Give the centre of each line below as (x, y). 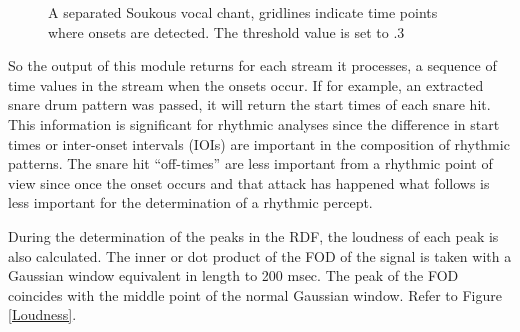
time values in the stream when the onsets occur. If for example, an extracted (246, 84)
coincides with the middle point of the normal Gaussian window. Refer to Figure (255, 294)
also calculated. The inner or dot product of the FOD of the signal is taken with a (260, 255)
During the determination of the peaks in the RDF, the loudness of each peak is (253, 235)
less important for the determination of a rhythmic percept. (190, 202)
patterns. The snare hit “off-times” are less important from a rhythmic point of (250, 163)
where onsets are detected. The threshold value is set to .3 (226, 31)
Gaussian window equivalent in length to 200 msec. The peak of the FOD (233, 275)
